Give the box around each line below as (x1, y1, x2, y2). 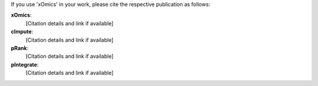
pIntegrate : (11, 61, 39, 68)
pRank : (11, 44, 29, 51)
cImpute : (11, 28, 34, 35)
